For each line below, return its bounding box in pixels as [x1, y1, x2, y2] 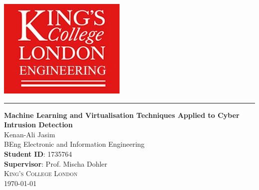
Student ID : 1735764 [4, 148, 72, 159]
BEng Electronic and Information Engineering [4, 139, 145, 149]
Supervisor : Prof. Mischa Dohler [4, 158, 108, 169]
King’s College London [4, 168, 78, 179]
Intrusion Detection [4, 119, 73, 130]
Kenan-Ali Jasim [4, 129, 55, 139]
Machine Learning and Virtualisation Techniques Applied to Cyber [4, 109, 240, 120]
